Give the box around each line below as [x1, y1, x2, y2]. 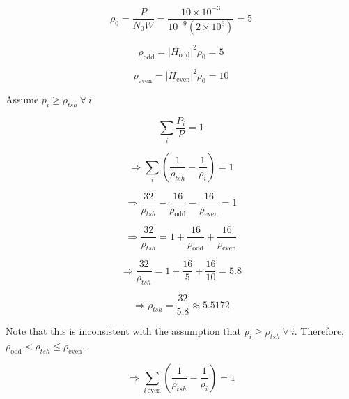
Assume [6, 92, 39, 106]
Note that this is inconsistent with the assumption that [6, 324, 242, 338]
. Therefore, [294, 324, 345, 338]
